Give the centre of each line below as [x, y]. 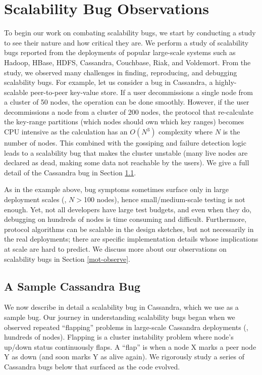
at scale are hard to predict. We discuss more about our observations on [115, 249]
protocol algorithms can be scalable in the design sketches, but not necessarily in [129, 229]
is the [231, 132]
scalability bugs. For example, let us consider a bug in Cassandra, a [109, 82]
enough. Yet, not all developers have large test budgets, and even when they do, [128, 209]
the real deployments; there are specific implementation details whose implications [131, 239]
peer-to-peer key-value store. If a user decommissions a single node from [142, 92]
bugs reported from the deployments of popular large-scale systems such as [120, 52]
